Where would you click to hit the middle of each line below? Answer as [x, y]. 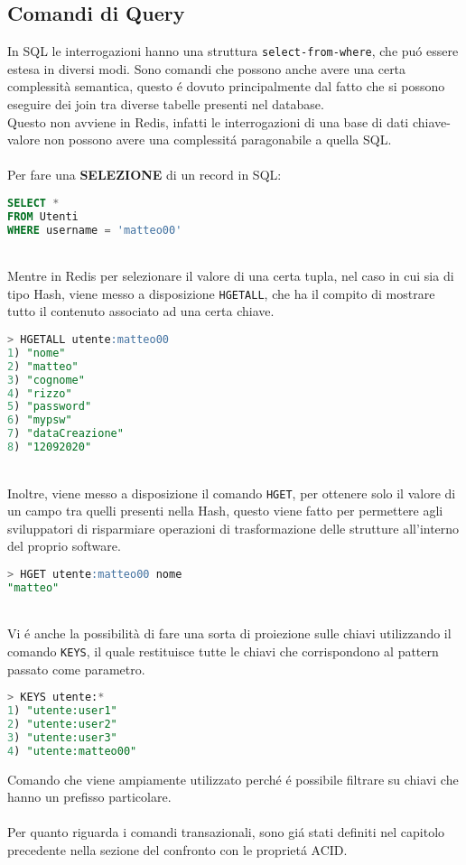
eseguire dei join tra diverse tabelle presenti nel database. [166, 104]
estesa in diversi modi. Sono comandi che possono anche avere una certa [207, 68]
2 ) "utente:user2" [62, 724]
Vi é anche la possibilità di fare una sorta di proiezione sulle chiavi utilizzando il [229, 633]
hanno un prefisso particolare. [89, 797]
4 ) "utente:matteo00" [72, 751]
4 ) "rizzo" [40, 393]
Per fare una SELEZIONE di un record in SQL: [144, 175]
